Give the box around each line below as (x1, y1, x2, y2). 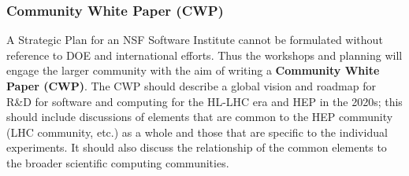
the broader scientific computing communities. (6, 154, 229, 170)
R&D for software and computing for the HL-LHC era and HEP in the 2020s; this (6, 93, 403, 109)
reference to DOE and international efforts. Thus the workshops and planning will (6, 46, 403, 63)
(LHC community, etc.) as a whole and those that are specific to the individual (6, 123, 388, 140)
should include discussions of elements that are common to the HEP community (6, 108, 393, 125)
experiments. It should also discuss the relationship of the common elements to (6, 139, 387, 156)
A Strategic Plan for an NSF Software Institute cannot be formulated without (6, 31, 383, 48)
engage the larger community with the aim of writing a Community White (6, 62, 380, 79)
